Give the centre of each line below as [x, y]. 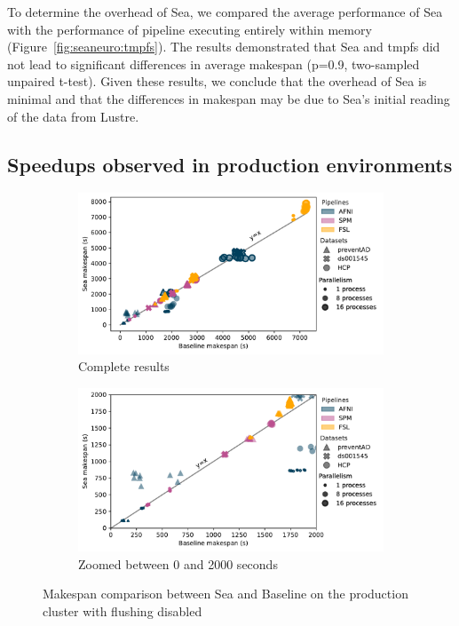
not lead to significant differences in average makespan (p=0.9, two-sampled [214, 63]
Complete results [124, 366]
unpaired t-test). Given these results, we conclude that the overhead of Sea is [217, 81]
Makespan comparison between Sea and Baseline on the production [226, 594]
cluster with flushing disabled [123, 610]
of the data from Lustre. [73, 116]
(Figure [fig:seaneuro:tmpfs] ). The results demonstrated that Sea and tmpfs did [224, 47]
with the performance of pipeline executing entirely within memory [190, 29]
